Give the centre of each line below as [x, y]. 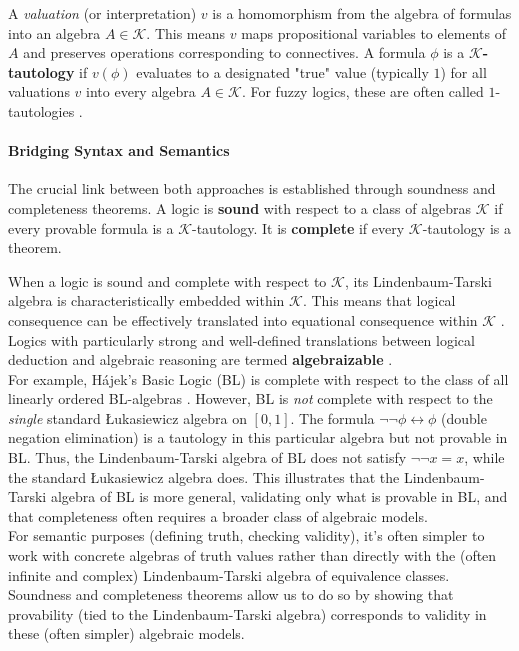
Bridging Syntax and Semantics [119, 150]
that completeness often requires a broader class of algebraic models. [218, 515]
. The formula [332, 417]
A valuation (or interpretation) [102, 13]
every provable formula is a [91, 227]
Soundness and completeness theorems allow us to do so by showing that [231, 594]
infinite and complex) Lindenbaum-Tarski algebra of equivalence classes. [229, 574]
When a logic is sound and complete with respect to [167, 280]
